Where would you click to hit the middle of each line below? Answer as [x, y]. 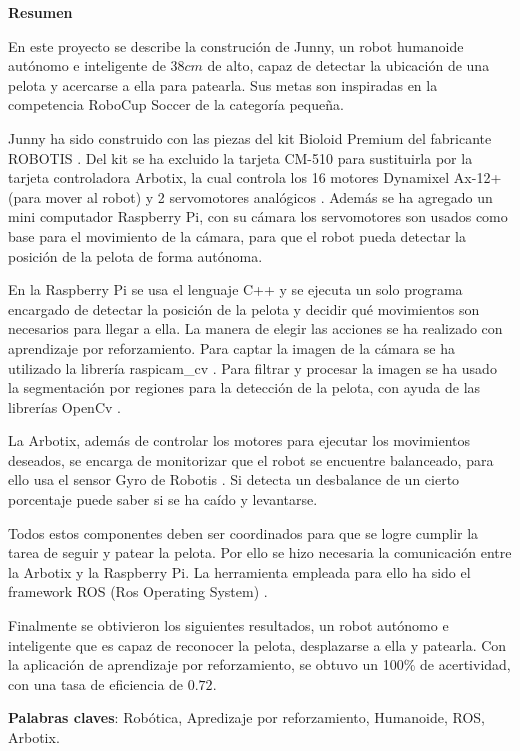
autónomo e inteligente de [87, 65]
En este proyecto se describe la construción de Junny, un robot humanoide [236, 45]
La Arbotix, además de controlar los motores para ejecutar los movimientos [239, 440]
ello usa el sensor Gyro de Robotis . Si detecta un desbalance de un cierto [234, 479]
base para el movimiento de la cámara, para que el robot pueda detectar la [237, 235]
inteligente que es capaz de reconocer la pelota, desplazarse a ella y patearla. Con [257, 644]
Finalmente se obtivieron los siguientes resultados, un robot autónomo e [228, 625]
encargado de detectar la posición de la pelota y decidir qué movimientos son [244, 308]
